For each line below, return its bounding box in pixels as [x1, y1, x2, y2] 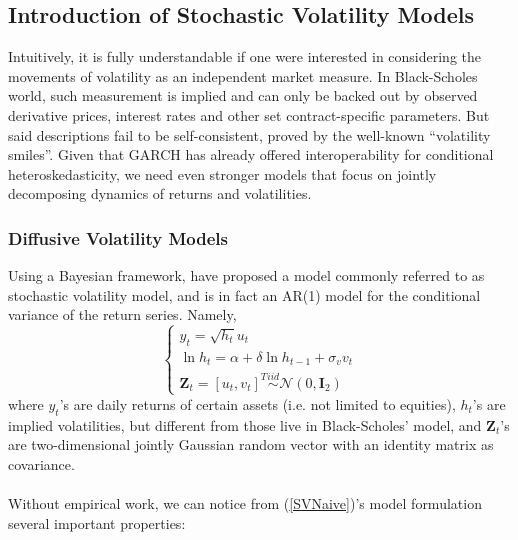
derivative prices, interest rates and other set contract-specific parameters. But [8, 104, 490, 125]
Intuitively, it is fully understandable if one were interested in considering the [8, 46, 482, 67]
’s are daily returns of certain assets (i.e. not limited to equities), [59, 393, 456, 414]
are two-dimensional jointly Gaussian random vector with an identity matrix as [8, 434, 494, 455]
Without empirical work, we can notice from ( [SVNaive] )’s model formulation [8, 492, 482, 513]
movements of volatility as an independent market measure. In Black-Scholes [8, 65, 478, 86]
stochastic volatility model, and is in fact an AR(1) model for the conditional [8, 284, 481, 305]
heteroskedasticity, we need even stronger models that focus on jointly [8, 163, 437, 184]
